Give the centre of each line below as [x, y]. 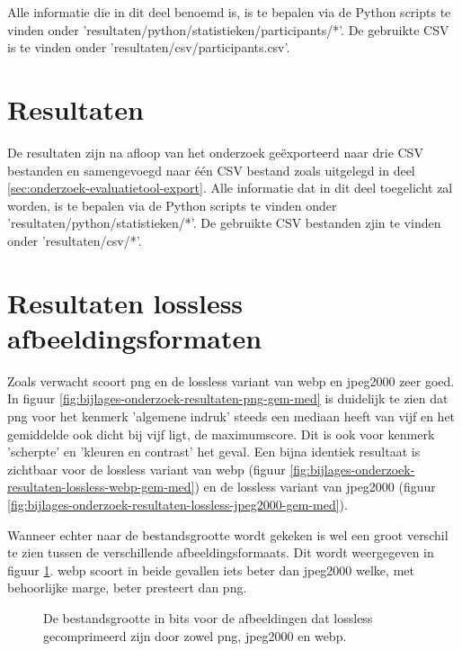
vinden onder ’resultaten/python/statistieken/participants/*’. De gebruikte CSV [228, 29]
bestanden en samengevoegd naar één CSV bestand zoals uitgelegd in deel [211, 170]
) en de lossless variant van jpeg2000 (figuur [315, 487]
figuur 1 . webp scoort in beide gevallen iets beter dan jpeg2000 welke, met [211, 570]
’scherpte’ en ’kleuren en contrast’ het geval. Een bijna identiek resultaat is [214, 452]
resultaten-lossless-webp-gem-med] [101, 487]
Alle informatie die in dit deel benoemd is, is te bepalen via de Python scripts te [229, 12]
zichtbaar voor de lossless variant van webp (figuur [147, 469]
